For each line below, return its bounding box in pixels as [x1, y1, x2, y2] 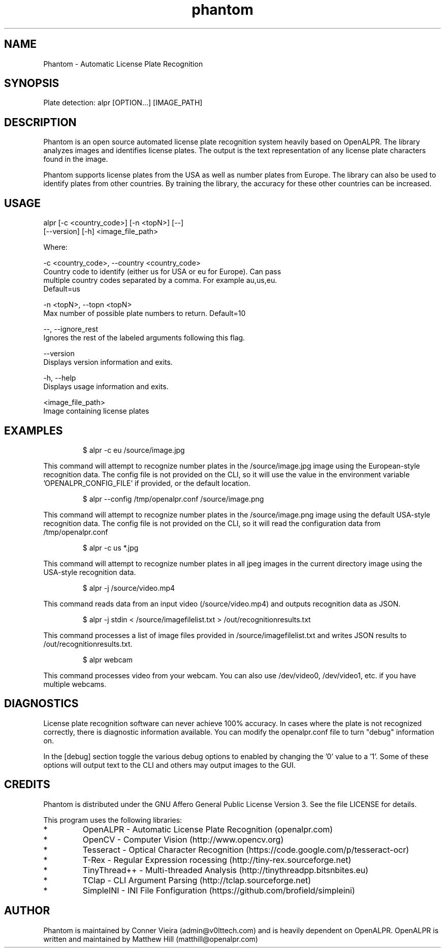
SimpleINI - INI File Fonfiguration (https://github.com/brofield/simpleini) [82, 885, 355, 896]
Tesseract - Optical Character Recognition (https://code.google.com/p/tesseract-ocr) [82, 844, 409, 855]
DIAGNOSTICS [4, 697, 79, 710]
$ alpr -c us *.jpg [82, 543, 139, 552]
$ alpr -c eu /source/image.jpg [82, 445, 185, 454]
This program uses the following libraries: [43, 815, 182, 824]
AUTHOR [4, 904, 50, 917]
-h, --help [43, 373, 76, 383]
